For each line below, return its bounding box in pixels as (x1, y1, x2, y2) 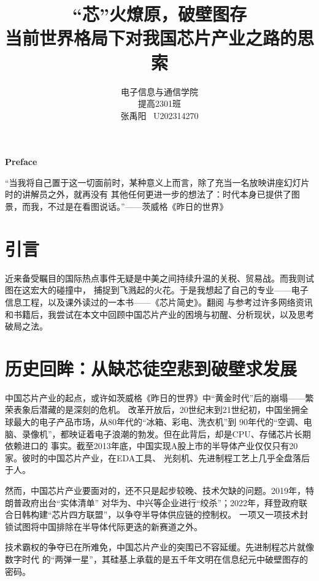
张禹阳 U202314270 (120, 109, 199, 121)
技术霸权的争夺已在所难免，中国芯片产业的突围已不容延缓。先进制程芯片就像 (5, 541, 314, 553)
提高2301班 (138, 97, 181, 110)
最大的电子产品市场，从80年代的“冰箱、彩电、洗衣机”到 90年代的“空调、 (13, 415, 304, 428)
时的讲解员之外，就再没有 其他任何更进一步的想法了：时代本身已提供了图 (5, 188, 300, 201)
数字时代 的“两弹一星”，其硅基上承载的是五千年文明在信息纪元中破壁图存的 (5, 553, 308, 565)
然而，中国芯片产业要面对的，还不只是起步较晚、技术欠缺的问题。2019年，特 (5, 484, 314, 497)
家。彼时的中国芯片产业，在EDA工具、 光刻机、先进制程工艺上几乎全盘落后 (5, 451, 310, 464)
